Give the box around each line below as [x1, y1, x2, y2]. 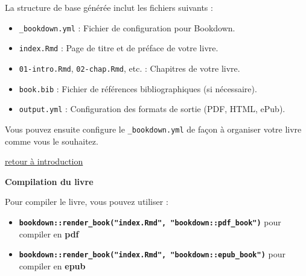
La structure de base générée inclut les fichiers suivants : [5, 1, 213, 13]
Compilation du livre [5, 175, 94, 187]
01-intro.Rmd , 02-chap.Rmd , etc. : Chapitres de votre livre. [19, 61, 240, 74]
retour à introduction [5, 155, 83, 168]
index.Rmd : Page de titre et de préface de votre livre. [19, 42, 218, 54]
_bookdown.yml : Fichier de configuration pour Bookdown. [19, 21, 235, 34]
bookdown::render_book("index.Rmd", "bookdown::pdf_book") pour [19, 215, 281, 228]
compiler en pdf [19, 227, 79, 240]
